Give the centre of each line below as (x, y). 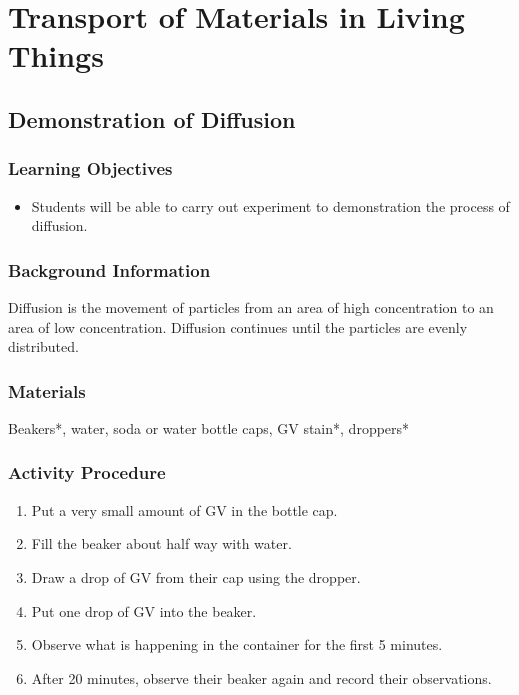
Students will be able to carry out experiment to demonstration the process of (270, 205)
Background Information (109, 269)
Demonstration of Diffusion (152, 118)
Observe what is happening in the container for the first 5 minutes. (237, 644)
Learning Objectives (90, 168)
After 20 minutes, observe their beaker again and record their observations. (261, 677)
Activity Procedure (87, 472)
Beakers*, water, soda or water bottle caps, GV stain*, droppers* (209, 427)
